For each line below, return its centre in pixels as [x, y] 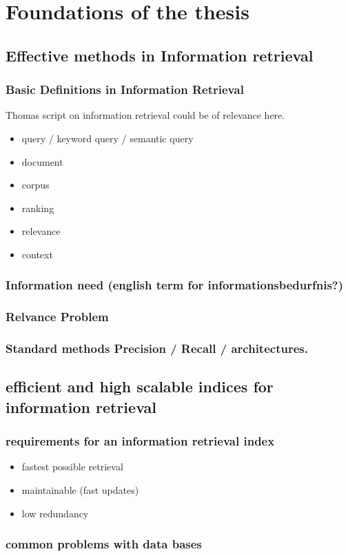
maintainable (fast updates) [80, 490]
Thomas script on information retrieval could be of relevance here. [145, 115]
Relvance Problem [57, 317]
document [42, 161]
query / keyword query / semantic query [108, 138]
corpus [35, 185]
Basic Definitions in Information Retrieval [125, 89]
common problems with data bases [104, 544]
